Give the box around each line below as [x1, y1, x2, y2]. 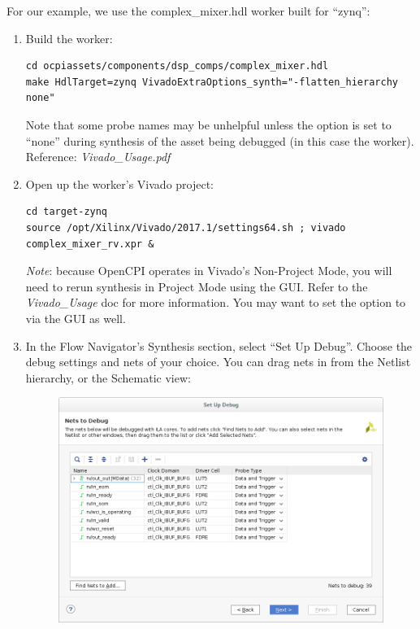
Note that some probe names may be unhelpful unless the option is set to [25, 116, 392, 133]
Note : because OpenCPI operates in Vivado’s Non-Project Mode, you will [25, 262, 392, 279]
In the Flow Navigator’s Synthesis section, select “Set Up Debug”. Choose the [25, 337, 413, 354]
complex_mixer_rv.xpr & [25, 238, 154, 250]
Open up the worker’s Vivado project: [25, 175, 214, 192]
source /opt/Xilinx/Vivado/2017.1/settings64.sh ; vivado [25, 221, 346, 234]
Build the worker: [25, 29, 113, 46]
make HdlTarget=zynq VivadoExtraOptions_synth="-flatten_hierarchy [25, 76, 398, 88]
